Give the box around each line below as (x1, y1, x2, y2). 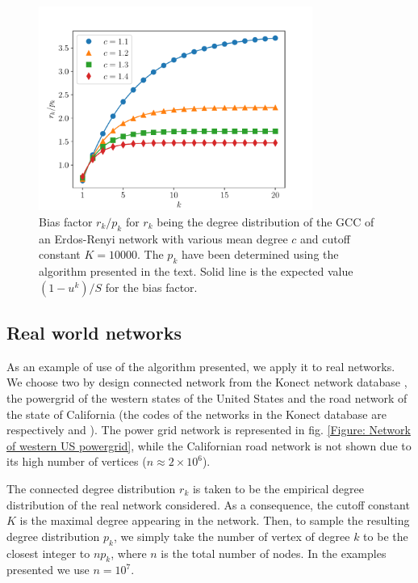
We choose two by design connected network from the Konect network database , (6, 374, 408, 391)
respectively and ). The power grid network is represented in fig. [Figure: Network (6, 421, 411, 438)
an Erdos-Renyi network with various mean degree (39, 230, 288, 247)
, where (111, 544, 147, 561)
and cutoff (300, 230, 350, 247)
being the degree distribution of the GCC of (157, 213, 374, 230)
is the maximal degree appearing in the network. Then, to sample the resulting (19, 512, 410, 529)
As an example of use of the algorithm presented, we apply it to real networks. (6, 357, 395, 374)
